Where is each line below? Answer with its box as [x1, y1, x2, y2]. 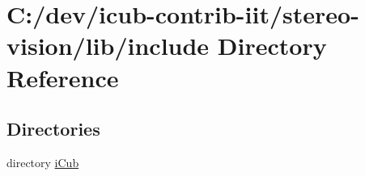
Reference [6, 61, 119, 94]
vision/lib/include [6, 29, 210, 62]
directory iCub [6, 153, 79, 170]
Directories [6, 116, 100, 141]
